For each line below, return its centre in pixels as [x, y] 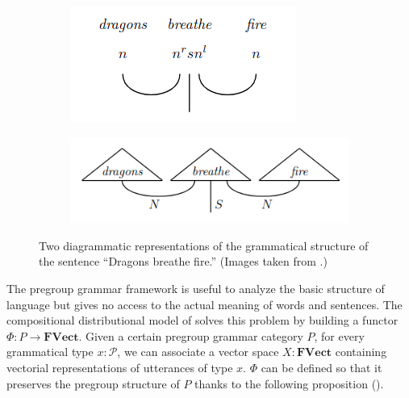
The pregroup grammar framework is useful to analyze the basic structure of [196, 289]
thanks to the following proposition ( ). [289, 383]
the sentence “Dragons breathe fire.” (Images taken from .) [183, 261]
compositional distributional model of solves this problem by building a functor [202, 320]
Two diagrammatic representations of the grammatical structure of [204, 245]
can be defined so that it [321, 367]
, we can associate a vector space [198, 352]
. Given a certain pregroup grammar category [191, 335]
